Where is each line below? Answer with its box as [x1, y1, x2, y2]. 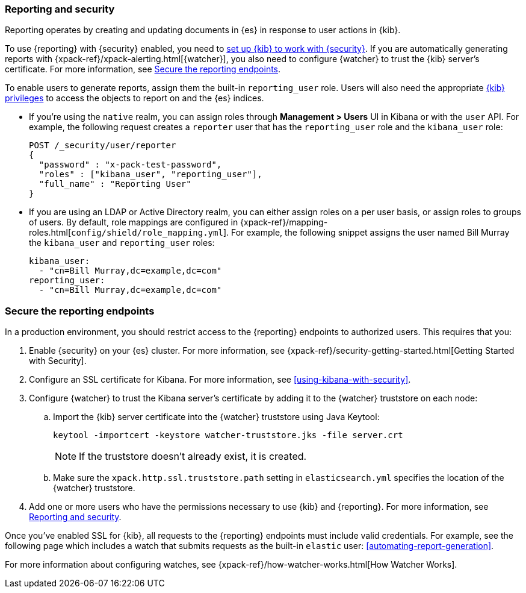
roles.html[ [29, 227, 72, 238]
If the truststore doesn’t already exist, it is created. [79, 450, 307, 463]
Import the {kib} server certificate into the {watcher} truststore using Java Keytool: [53, 412, 380, 422]
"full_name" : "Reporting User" [39, 179, 191, 189]
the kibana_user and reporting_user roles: [29, 237, 215, 248]
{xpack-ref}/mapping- [240, 217, 328, 228]
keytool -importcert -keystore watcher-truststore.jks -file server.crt [53, 430, 403, 441]
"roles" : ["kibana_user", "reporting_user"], [39, 169, 262, 180]
